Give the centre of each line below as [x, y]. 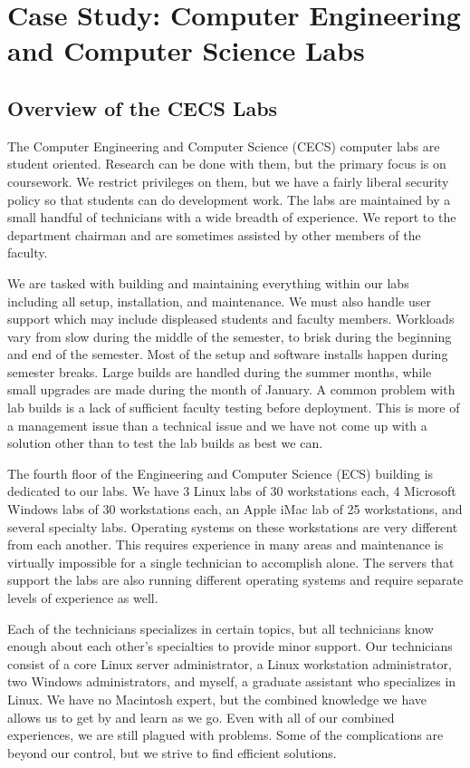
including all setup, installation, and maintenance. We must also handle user [219, 301]
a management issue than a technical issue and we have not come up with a [217, 425]
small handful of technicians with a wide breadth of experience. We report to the [232, 217]
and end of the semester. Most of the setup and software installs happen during [228, 354]
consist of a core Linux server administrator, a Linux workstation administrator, [230, 663]
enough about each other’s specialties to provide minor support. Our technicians [230, 646]
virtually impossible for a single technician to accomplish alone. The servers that [231, 562]
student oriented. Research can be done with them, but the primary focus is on [227, 164]
